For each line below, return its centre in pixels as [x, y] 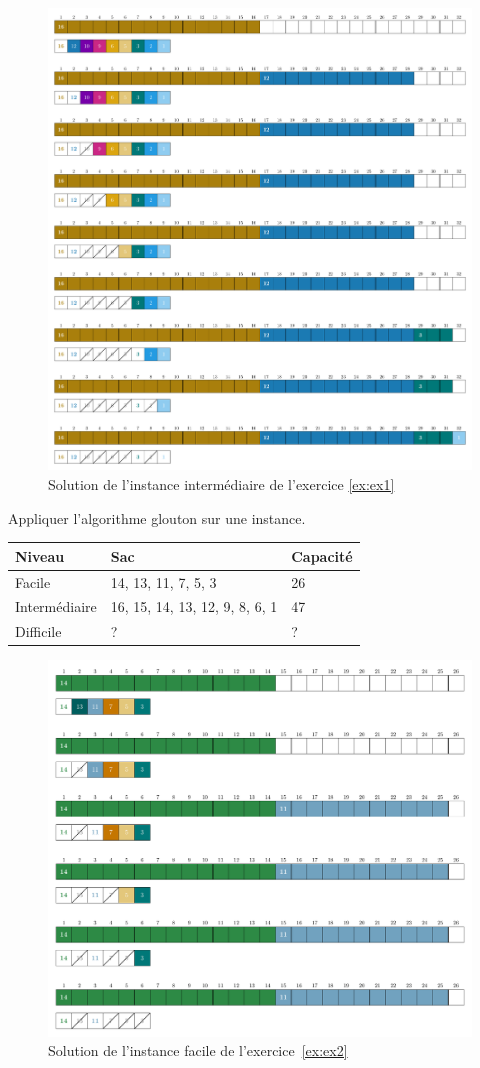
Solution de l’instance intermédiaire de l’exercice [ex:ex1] [221, 483]
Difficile [38, 631]
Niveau [40, 555]
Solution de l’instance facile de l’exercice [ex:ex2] [198, 1050]
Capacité [322, 555]
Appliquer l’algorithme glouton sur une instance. [157, 517]
